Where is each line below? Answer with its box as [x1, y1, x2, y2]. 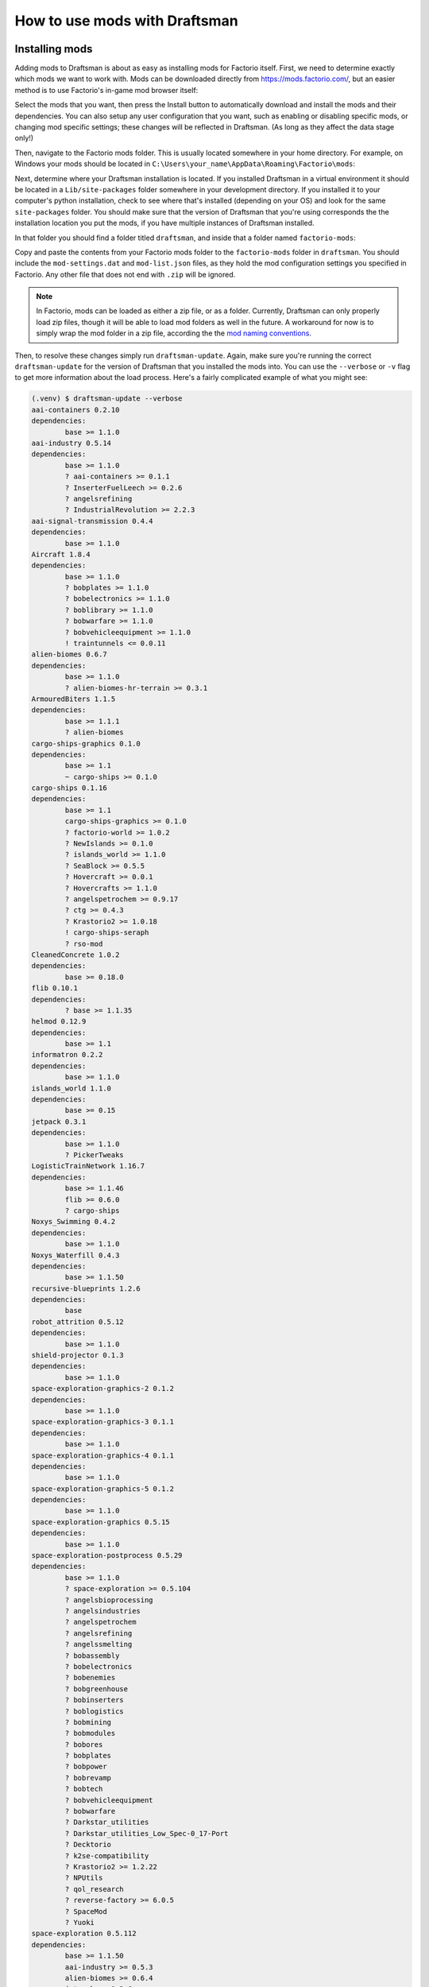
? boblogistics [64, 1706, 125, 1716]
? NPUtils [64, 1873, 103, 1883]
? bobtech [64, 1784, 103, 1794]
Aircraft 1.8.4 [31, 549, 91, 559]
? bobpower [64, 1762, 107, 1772]
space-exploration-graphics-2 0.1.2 [31, 1384, 175, 1393]
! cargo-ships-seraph [64, 928, 149, 937]
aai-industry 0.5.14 [31, 438, 111, 447]
